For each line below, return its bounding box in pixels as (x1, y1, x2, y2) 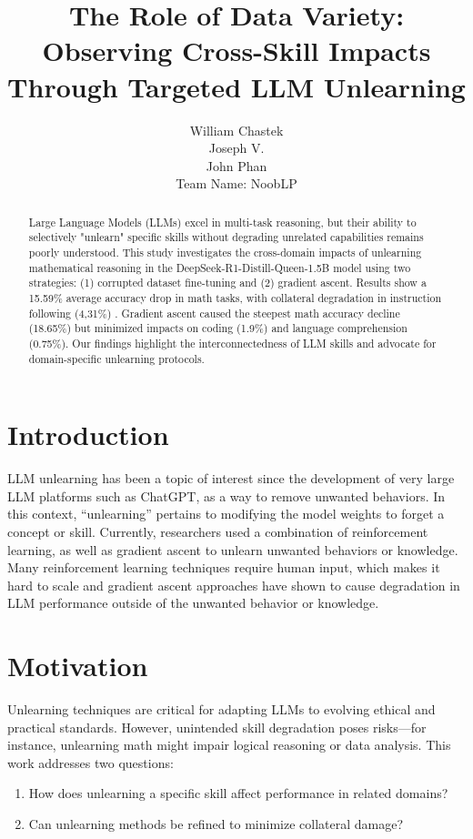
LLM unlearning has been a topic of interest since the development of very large (7, 469, 455, 488)
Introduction (7, 416, 169, 453)
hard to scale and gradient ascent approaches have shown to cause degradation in (7, 575, 460, 594)
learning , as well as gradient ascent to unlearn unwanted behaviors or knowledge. (7, 540, 458, 559)
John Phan (206, 156, 267, 175)
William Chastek (189, 120, 284, 139)
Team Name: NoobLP (176, 174, 297, 193)
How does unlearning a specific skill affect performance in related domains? (28, 783, 448, 803)
